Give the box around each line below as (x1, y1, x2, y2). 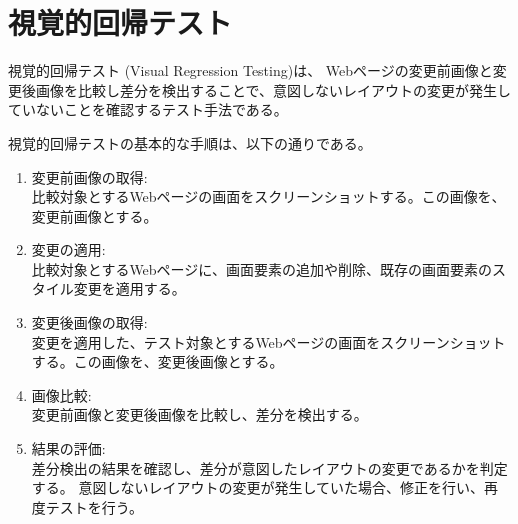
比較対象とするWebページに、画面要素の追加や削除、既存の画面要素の (31, 258, 492, 279)
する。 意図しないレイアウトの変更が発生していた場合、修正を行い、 (31, 477, 485, 498)
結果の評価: (31, 438, 106, 459)
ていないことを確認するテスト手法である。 (8, 99, 288, 120)
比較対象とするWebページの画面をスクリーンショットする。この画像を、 (31, 186, 506, 207)
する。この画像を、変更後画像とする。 (31, 351, 284, 372)
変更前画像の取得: (31, 166, 148, 187)
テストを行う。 (45, 496, 143, 517)
